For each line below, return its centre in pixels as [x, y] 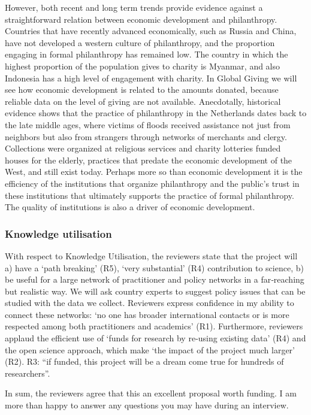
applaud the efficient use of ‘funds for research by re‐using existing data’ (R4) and [155, 338]
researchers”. [28, 373]
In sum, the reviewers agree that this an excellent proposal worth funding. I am [151, 393]
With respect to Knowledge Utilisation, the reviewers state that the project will [151, 255]
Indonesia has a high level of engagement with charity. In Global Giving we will [151, 78]
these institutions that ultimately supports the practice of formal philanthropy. [150, 195]
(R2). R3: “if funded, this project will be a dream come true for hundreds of [144, 361]
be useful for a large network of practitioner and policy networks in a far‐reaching [155, 279]
